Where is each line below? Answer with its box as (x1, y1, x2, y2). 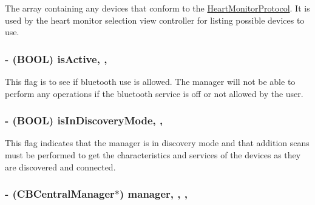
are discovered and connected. (5, 160, 116, 173)
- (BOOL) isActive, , (5, 51, 107, 66)
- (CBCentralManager (5, 186, 115, 201)
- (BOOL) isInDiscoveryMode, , (5, 113, 163, 128)
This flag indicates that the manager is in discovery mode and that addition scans (5, 136, 310, 149)
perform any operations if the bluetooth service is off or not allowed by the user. (5, 87, 303, 99)
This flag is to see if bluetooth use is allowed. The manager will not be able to (5, 75, 296, 87)
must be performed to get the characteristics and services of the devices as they (5, 149, 301, 161)
